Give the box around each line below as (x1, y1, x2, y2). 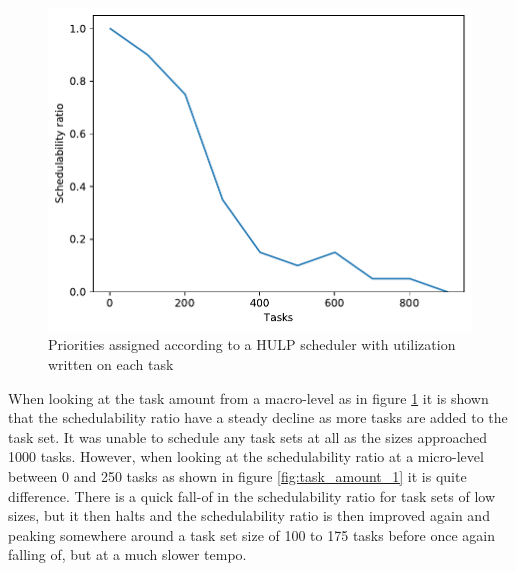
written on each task (48, 354, 174, 375)
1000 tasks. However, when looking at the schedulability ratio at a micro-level (8, 446, 484, 467)
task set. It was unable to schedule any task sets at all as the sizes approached (8, 426, 488, 447)
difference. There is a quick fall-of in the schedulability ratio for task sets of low (8, 485, 496, 506)
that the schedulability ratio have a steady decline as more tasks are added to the (8, 407, 508, 428)
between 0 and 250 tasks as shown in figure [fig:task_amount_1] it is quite (8, 466, 467, 486)
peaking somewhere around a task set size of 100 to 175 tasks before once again (8, 524, 496, 545)
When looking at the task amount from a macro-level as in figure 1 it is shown (8, 387, 489, 408)
